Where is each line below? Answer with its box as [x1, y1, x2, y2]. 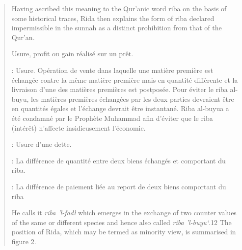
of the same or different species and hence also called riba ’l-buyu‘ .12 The [11, 217, 232, 227]
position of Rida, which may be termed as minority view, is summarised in [11, 227, 236, 237]
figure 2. [11, 236, 36, 246]
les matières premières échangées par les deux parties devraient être [31, 93, 234, 104]
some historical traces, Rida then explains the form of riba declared [11, 13, 215, 23]
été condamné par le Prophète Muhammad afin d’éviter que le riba [11, 113, 213, 123]
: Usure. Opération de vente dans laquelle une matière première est [11, 65, 214, 75]
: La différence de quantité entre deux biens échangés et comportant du [11, 155, 226, 165]
